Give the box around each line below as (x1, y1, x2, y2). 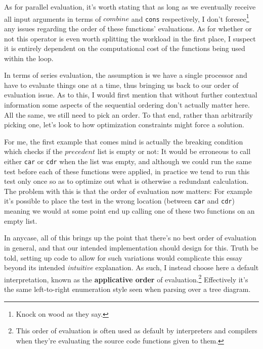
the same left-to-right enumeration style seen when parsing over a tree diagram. (4, 283, 251, 294)
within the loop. (4, 53, 54, 63)
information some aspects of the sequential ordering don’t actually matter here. (4, 99, 250, 110)
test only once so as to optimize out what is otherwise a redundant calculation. (4, 176, 249, 186)
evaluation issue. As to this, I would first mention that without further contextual (4, 89, 257, 100)
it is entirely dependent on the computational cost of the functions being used (4, 43, 245, 54)
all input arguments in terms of (4, 13, 101, 24)
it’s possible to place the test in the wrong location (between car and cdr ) (4, 195, 235, 206)
